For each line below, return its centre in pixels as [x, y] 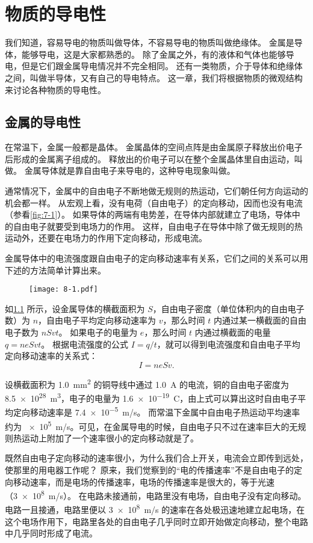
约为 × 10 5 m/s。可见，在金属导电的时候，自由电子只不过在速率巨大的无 [151, 425]
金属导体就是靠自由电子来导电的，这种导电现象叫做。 [130, 170]
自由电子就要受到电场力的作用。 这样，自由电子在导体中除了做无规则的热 [158, 226]
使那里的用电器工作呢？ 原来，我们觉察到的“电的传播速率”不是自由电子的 [149, 470]
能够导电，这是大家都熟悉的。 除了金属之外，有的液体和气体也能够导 [158, 54]
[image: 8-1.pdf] [64, 290]
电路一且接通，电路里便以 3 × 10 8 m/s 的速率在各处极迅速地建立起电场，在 [155, 509]
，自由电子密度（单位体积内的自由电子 [228, 308]
